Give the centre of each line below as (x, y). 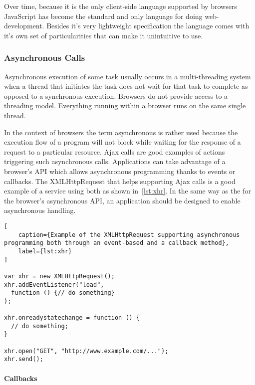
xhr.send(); (24, 359)
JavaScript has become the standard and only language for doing (103, 16)
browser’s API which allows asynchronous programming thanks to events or (120, 171)
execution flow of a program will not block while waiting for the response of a (123, 142)
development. (24, 26)
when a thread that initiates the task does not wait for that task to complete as (126, 86)
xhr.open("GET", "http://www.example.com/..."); (86, 351)
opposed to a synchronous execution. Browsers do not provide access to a (116, 96)
